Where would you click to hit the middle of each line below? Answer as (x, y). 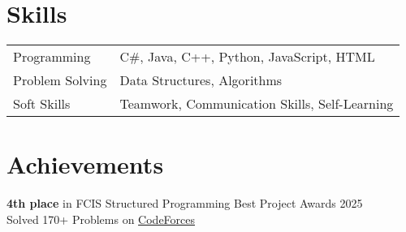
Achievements (85, 164)
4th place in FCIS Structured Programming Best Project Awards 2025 (185, 203)
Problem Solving (60, 80)
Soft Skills (42, 104)
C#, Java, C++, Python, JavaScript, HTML (247, 57)
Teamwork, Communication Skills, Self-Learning (257, 104)
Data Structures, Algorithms (201, 80)
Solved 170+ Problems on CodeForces (101, 219)
